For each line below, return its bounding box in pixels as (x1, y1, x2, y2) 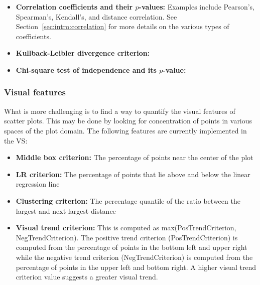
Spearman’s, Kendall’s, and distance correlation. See (16, 11, 177, 22)
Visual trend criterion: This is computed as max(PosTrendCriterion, (16, 222, 236, 233)
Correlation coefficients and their (16, 2, 133, 12)
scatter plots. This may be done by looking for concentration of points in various (4, 115, 252, 126)
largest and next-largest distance (16, 205, 116, 216)
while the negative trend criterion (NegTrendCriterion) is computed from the (16, 251, 253, 262)
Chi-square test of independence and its (16, 64, 157, 75)
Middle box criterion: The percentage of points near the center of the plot (16, 152, 253, 163)
